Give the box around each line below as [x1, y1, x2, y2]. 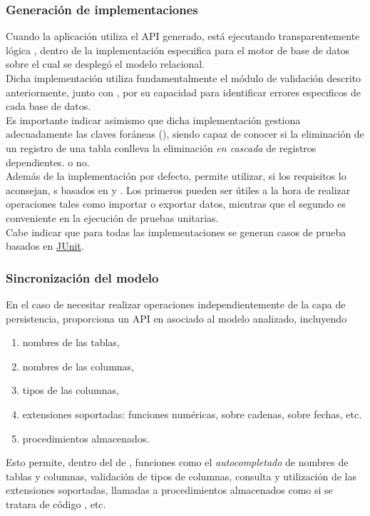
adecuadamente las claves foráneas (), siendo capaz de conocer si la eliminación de [6, 126, 364, 141]
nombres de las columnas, [22, 358, 134, 373]
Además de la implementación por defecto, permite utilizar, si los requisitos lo [6, 168, 346, 183]
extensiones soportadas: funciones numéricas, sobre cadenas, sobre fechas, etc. [22, 406, 362, 421]
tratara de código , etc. [6, 496, 106, 511]
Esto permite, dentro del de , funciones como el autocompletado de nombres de [6, 455, 349, 470]
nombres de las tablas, [22, 335, 120, 350]
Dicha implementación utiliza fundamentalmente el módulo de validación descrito [6, 71, 361, 85]
